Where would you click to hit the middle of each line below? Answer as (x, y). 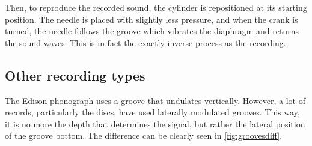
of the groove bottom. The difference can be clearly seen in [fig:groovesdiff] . (144, 135)
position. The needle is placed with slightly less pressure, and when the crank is (151, 19)
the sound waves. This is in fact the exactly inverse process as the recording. (145, 42)
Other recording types (75, 75)
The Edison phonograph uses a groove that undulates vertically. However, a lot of (155, 100)
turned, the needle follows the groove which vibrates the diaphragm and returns (152, 31)
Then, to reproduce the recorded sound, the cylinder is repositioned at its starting (156, 7)
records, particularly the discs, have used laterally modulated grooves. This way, (152, 112)
